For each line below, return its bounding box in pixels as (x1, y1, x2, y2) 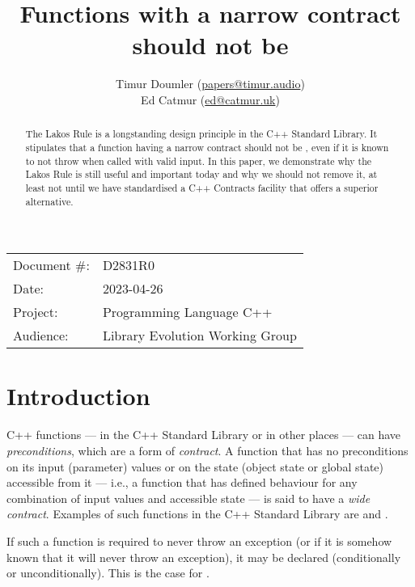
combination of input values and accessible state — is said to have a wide (6, 489, 371, 506)
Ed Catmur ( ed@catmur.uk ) (141, 91, 280, 108)
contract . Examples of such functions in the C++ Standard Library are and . (6, 505, 388, 522)
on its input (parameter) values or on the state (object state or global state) (6, 458, 384, 475)
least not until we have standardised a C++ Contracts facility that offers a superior (25, 180, 379, 194)
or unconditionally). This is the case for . (6, 564, 210, 581)
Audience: (13, 326, 69, 345)
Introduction (6, 379, 150, 412)
